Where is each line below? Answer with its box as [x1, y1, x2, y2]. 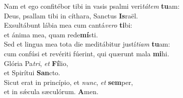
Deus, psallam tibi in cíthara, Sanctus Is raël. [4, 10, 138, 20]
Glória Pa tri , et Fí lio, [4, 58, 68, 68]
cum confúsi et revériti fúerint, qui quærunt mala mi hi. [4, 48, 169, 58]
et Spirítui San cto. [4, 67, 61, 78]
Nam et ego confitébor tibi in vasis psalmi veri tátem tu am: [4, 1, 180, 11]
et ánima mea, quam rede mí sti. [4, 29, 98, 39]
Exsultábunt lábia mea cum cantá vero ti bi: [4, 20, 132, 30]
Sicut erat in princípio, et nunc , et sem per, [4, 77, 133, 87]
